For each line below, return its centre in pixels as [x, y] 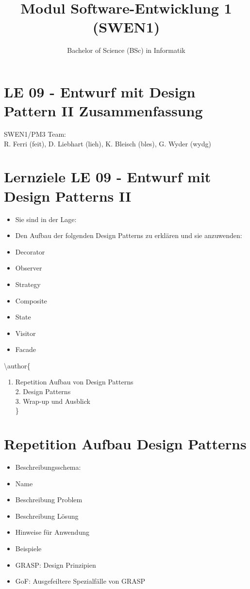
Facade [25, 349]
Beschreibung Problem [49, 500]
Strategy [28, 284]
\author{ [17, 365]
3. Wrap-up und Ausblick [53, 401]
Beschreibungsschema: [48, 467]
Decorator [30, 251]
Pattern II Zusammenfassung [103, 111]
